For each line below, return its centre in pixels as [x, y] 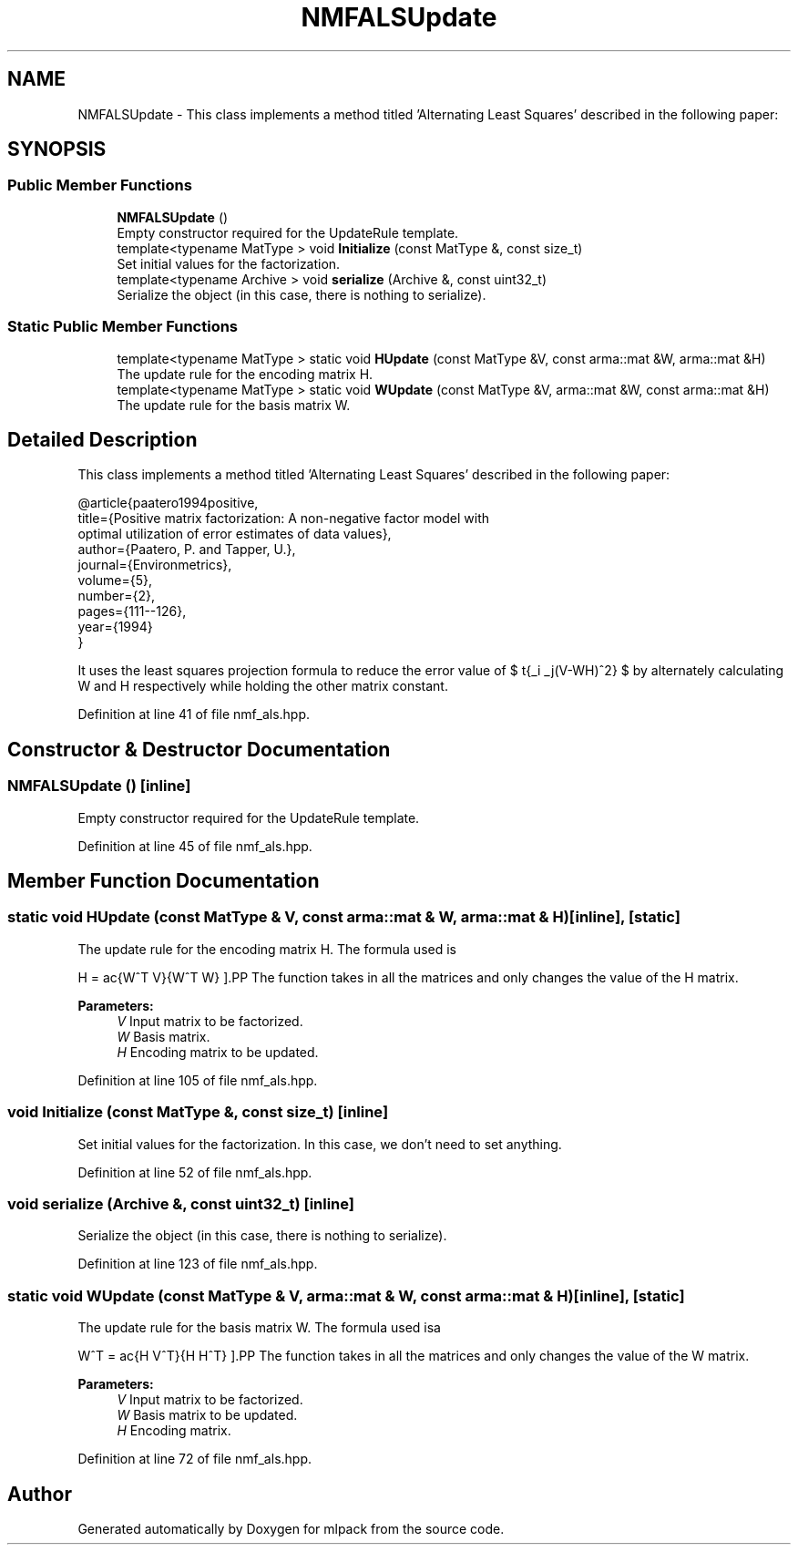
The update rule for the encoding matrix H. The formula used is [267, 949]
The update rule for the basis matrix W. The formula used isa [259, 1328]
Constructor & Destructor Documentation [199, 749]
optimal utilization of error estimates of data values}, [235, 534]
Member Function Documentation [164, 881]
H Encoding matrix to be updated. [218, 1052]
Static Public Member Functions [123, 327]
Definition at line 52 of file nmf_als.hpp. [195, 1172]
